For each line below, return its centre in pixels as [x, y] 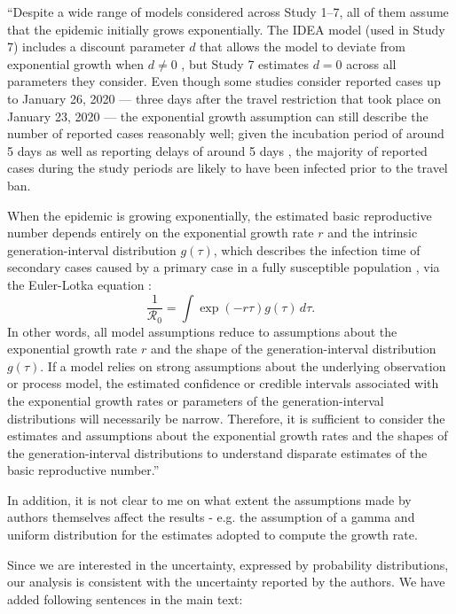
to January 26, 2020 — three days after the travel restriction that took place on [224, 98]
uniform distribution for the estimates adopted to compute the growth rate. [212, 535]
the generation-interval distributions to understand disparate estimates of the [217, 452]
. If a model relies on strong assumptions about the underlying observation [243, 365]
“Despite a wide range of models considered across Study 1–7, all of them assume [228, 12]
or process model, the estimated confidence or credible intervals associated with [223, 383]
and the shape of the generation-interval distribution [293, 349]
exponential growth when [76, 63]
